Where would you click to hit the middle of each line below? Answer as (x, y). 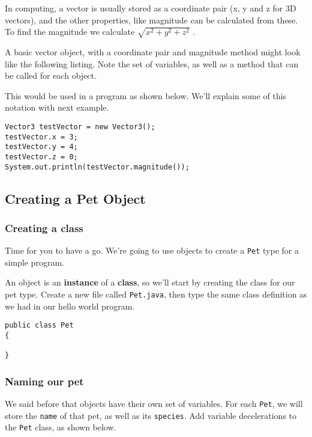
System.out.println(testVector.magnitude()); (97, 167)
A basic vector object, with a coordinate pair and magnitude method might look (153, 51)
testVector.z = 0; (41, 157)
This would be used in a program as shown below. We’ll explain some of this (146, 95)
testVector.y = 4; (41, 147)
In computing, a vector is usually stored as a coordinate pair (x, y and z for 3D (151, 8)
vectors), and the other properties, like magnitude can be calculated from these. (151, 20)
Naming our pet (44, 381)
